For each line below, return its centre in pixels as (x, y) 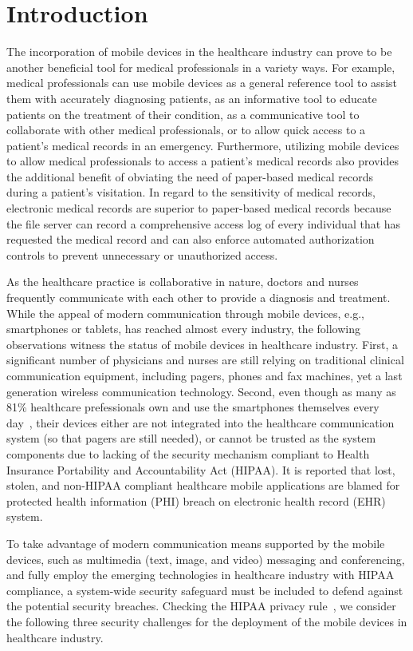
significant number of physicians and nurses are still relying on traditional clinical (205, 360)
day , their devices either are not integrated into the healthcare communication (201, 422)
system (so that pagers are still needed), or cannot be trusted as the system (191, 438)
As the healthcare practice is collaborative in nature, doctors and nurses (183, 282)
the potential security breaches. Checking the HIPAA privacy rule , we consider (201, 606)
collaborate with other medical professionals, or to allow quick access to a (186, 130)
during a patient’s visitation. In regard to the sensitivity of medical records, (191, 192)
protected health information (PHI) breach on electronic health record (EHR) (196, 500)
